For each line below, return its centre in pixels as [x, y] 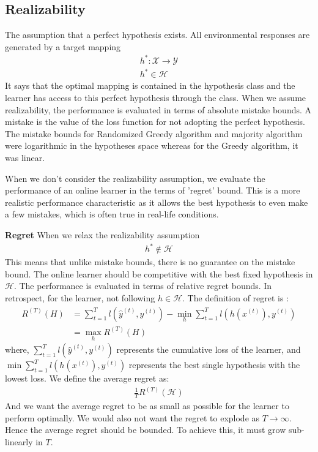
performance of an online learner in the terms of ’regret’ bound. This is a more [153, 190]
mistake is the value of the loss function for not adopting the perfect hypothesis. [155, 122]
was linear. [25, 158]
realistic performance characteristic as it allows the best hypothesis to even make [157, 202]
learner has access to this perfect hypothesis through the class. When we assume [156, 98]
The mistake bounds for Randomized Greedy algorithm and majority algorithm [154, 133]
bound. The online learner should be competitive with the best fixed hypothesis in [159, 273]
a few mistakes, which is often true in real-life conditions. [112, 214]
